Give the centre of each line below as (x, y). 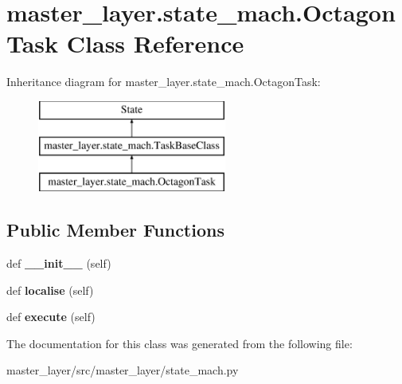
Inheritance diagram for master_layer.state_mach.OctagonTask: (164, 82)
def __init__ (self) (59, 263)
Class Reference (155, 43)
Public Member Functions (115, 230)
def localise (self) (50, 290)
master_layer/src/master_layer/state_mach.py (123, 370)
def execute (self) (51, 317)
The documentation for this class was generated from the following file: (180, 343)
